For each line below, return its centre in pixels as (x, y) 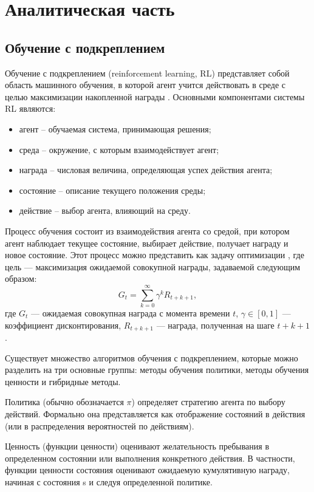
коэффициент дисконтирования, (63, 325)
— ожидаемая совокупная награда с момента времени (131, 313)
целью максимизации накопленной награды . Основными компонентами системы (155, 96)
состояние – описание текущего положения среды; (112, 190)
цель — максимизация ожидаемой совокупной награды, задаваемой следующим (153, 266)
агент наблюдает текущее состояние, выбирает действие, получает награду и (147, 243)
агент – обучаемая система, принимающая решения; (115, 128)
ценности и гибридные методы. (63, 381)
